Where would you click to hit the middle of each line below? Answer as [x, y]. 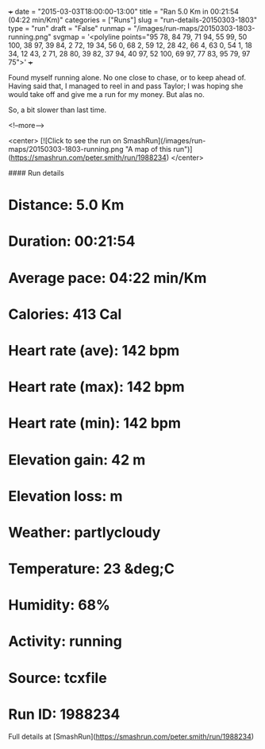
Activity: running [65, 641]
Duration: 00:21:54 [72, 241]
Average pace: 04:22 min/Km [108, 278]
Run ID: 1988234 [64, 714]
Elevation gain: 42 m [77, 460]
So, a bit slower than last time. [58, 110]
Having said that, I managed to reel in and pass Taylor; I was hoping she [126, 86]
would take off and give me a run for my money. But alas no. [106, 94]
